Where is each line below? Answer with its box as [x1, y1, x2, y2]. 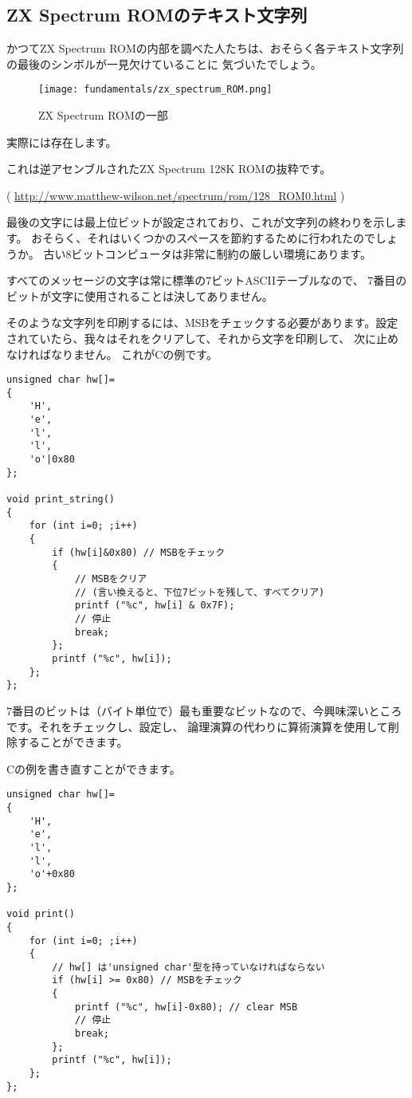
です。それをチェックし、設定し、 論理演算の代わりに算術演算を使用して [6, 718, 388, 734]
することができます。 [17, 734, 128, 750]
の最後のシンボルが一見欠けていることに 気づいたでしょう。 [6, 55, 322, 72]
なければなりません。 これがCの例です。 [6, 345, 218, 362]
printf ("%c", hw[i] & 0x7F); [74, 600, 235, 612]
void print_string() [6, 494, 116, 506]
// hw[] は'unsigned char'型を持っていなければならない [52, 961, 325, 973]
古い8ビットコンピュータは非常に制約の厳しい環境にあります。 [43, 245, 371, 262]
